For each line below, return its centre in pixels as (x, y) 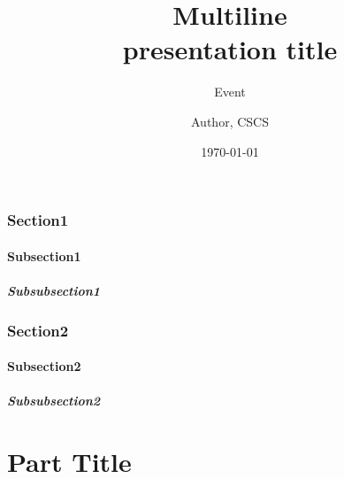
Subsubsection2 (54, 401)
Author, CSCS (230, 121)
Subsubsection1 (54, 290)
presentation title (230, 49)
